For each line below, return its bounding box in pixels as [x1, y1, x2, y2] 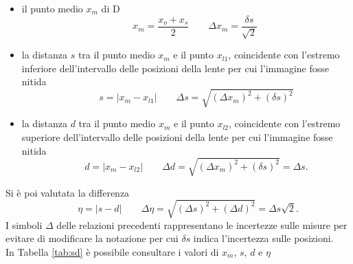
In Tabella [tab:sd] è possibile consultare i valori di [5, 245, 219, 259]
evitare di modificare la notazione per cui [5, 231, 179, 245]
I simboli [5, 217, 43, 232]
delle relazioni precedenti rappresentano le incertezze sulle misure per [56, 217, 348, 232]
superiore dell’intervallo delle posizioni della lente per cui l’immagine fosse [21, 129, 333, 144]
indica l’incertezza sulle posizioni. [193, 231, 334, 245]
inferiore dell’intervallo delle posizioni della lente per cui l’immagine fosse [21, 60, 330, 75]
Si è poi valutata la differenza [5, 185, 130, 199]
